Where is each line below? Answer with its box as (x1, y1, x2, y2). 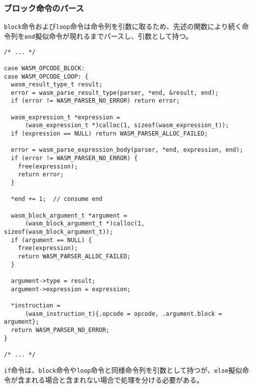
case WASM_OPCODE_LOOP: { (4, 73, 88, 80)
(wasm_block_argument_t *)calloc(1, (25, 220, 145, 227)
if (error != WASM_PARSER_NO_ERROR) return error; (11, 97, 180, 105)
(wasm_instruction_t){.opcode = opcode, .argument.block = (25, 310, 222, 317)
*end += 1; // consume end (11, 195, 103, 203)
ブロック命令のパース (4, 1, 84, 14)
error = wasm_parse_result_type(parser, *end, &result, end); (11, 89, 219, 96)
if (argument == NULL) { (11, 236, 92, 244)
